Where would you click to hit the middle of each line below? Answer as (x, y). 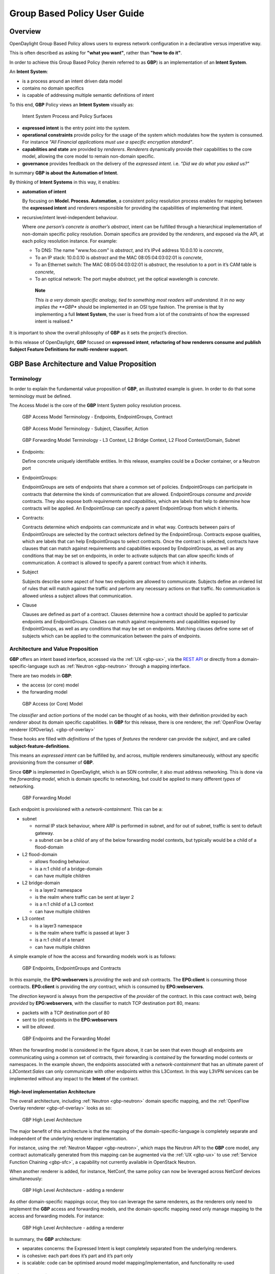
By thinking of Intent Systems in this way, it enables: (65, 182)
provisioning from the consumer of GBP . (52, 762)
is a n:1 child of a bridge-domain (69, 868)
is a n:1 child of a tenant (60, 940)
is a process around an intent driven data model (72, 81)
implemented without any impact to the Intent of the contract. (74, 1078)
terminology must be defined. (40, 396)
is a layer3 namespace (59, 925)
